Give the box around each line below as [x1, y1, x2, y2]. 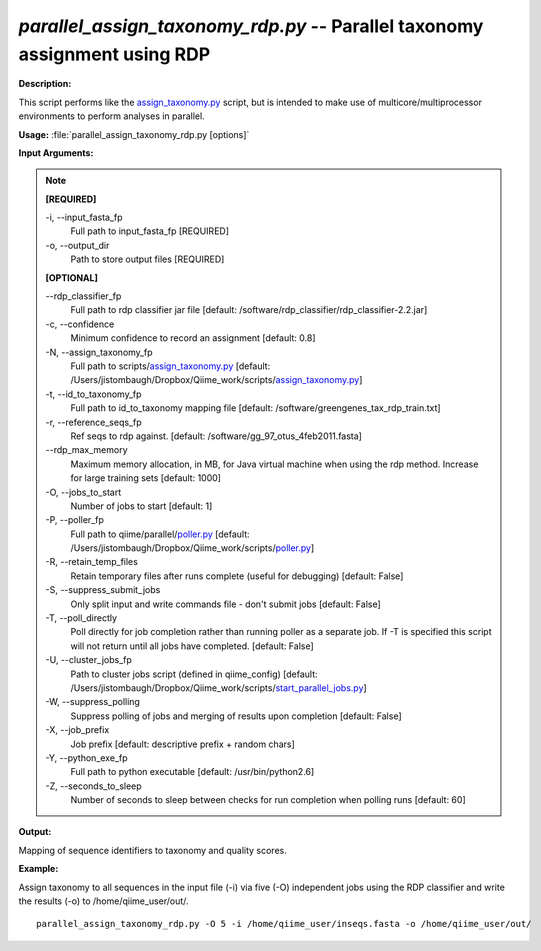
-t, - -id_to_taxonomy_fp [45, 388, 142, 400]
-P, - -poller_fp [45, 514, 105, 526]
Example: [18, 863, 59, 875]
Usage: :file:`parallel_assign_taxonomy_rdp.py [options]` [18, 128, 250, 140]
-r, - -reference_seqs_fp [45, 416, 142, 428]
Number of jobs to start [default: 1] [70, 500, 213, 512]
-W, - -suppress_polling [45, 696, 140, 708]
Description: [18, 78, 72, 90]
